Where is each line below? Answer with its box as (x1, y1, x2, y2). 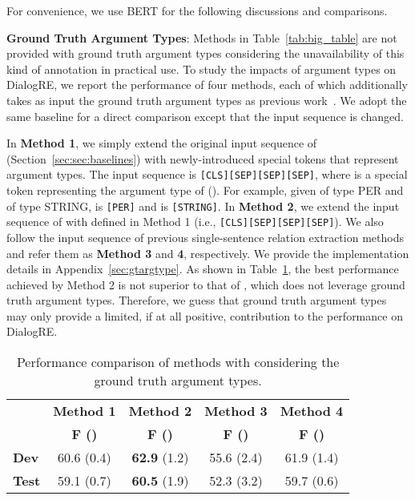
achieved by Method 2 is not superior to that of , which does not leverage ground (6, 276, 405, 292)
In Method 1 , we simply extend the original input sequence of (6, 135, 317, 151)
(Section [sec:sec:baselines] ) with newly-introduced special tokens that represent (6, 150, 399, 167)
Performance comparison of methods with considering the (16, 353, 340, 372)
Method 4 (280, 401, 344, 421)
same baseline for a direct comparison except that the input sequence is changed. (6, 107, 404, 124)
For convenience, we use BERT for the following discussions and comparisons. (6, 2, 388, 18)
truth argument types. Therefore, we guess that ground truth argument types (6, 292, 387, 308)
